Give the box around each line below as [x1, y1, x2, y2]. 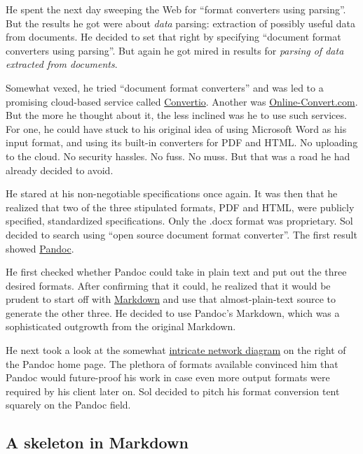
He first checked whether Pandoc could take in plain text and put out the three [6, 264, 347, 279]
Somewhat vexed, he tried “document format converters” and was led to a [6, 80, 324, 94]
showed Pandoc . [6, 241, 74, 255]
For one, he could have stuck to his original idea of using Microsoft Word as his [6, 121, 347, 136]
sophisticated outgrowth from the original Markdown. [6, 319, 236, 334]
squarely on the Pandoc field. [6, 397, 131, 412]
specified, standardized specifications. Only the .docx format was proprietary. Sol [6, 213, 353, 228]
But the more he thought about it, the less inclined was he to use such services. [6, 108, 347, 122]
